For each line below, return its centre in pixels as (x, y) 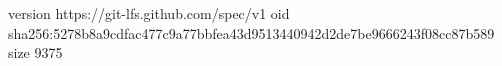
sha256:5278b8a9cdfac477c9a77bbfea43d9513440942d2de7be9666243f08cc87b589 (251, 32)
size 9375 (35, 52)
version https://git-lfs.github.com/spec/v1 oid (149, 13)
